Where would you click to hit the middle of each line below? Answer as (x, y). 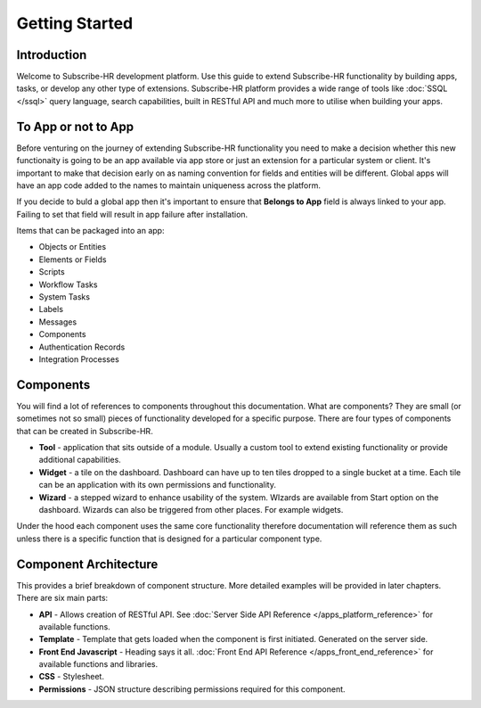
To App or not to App (75, 126)
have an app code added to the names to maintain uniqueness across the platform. (168, 185)
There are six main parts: (62, 598)
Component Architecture (87, 564)
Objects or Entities (73, 247)
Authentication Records (82, 347)
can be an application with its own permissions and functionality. (157, 485)
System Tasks (65, 297)
